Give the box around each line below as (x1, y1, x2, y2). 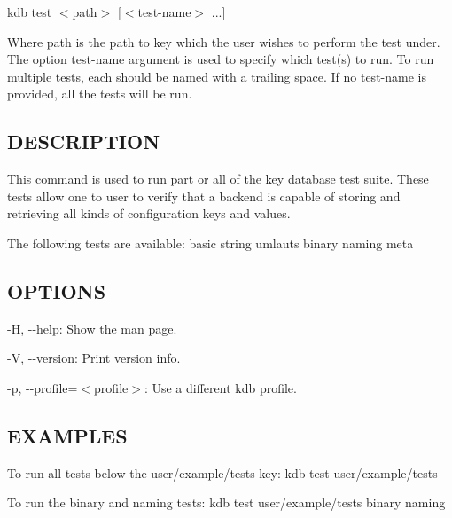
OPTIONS (7, 277, 106, 304)
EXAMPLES (7, 421, 128, 449)
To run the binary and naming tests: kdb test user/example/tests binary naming (7, 493, 446, 512)
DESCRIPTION (7, 128, 160, 155)
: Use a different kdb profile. (144, 378, 297, 396)
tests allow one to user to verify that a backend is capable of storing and (7, 186, 401, 205)
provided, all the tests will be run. (7, 84, 192, 103)
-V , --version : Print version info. (7, 349, 181, 367)
